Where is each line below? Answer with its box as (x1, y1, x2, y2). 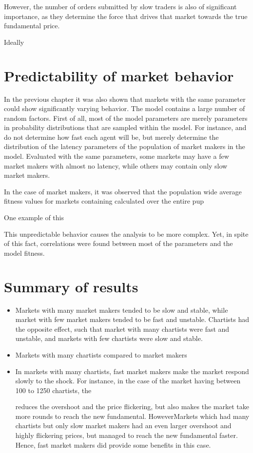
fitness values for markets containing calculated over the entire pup (4, 196, 204, 206)
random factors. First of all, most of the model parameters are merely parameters (4, 113, 248, 123)
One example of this (4, 212, 64, 223)
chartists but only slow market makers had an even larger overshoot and (15, 420, 232, 431)
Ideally (4, 37, 24, 47)
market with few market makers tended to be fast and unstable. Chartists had (15, 314, 250, 324)
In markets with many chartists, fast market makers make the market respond (15, 366, 249, 376)
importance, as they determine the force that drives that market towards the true (4, 11, 248, 21)
